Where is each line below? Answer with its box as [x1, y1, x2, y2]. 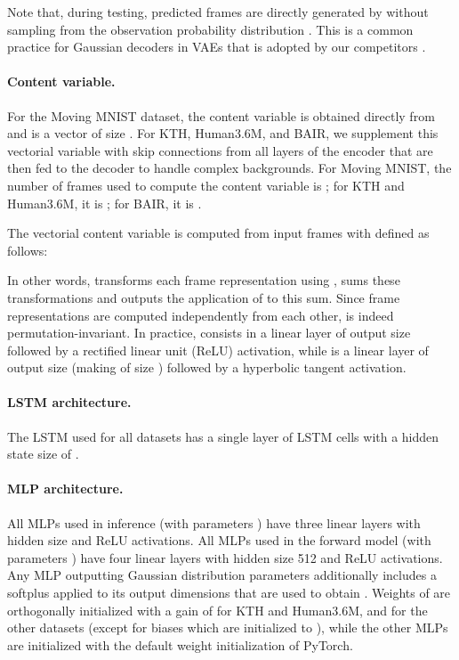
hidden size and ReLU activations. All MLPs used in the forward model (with [7, 531, 431, 550]
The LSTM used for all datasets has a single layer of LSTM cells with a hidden [7, 427, 439, 445]
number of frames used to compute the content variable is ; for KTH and [7, 175, 405, 194]
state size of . [7, 444, 79, 463]
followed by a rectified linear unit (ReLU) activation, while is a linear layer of [7, 340, 429, 359]
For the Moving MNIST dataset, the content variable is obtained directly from [7, 106, 435, 125]
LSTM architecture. [7, 393, 132, 411]
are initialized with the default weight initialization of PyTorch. [7, 635, 353, 654]
